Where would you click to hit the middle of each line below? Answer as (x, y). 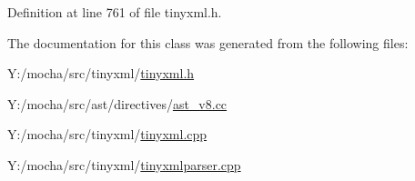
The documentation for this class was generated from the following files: (208, 42)
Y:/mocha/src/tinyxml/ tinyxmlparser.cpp (124, 164)
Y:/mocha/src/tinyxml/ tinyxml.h (101, 73)
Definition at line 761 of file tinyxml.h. (115, 12)
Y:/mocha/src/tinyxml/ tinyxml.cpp (107, 134)
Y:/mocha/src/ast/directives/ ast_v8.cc (117, 103)
